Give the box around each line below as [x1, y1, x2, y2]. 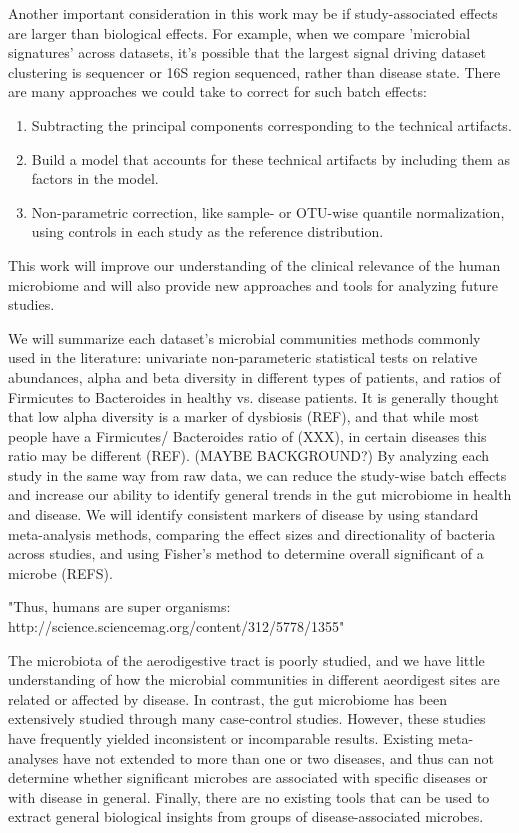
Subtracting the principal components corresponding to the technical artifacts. [31, 114, 512, 135]
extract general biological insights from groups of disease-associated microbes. [8, 806, 484, 827]
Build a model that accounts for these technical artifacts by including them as [31, 148, 510, 169]
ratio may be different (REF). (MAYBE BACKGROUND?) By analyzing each [8, 445, 490, 466]
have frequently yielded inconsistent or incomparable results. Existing [8, 728, 434, 748]
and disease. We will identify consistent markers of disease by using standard [8, 504, 479, 525]
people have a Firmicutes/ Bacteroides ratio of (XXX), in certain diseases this [8, 425, 487, 446]
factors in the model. [31, 168, 159, 189]
